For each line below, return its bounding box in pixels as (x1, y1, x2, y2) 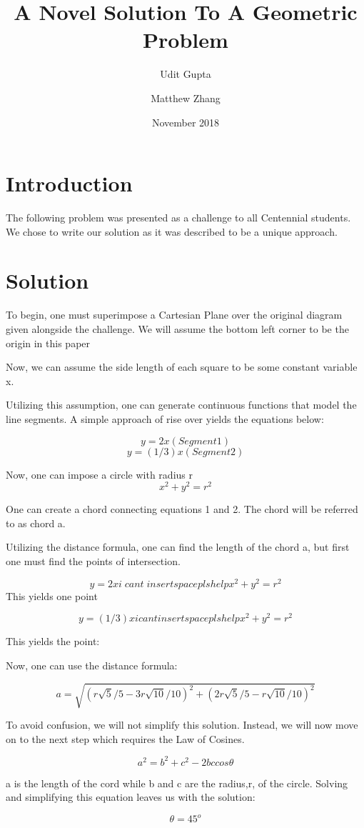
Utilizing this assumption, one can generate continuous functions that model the (6, 397, 357, 412)
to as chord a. (6, 515, 66, 530)
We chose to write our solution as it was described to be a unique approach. (6, 224, 338, 239)
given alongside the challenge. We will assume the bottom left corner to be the (6, 321, 349, 336)
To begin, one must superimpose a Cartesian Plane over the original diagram (6, 307, 343, 322)
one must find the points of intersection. (6, 553, 181, 568)
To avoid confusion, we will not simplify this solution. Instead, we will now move (6, 717, 358, 732)
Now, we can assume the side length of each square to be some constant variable (6, 359, 358, 374)
